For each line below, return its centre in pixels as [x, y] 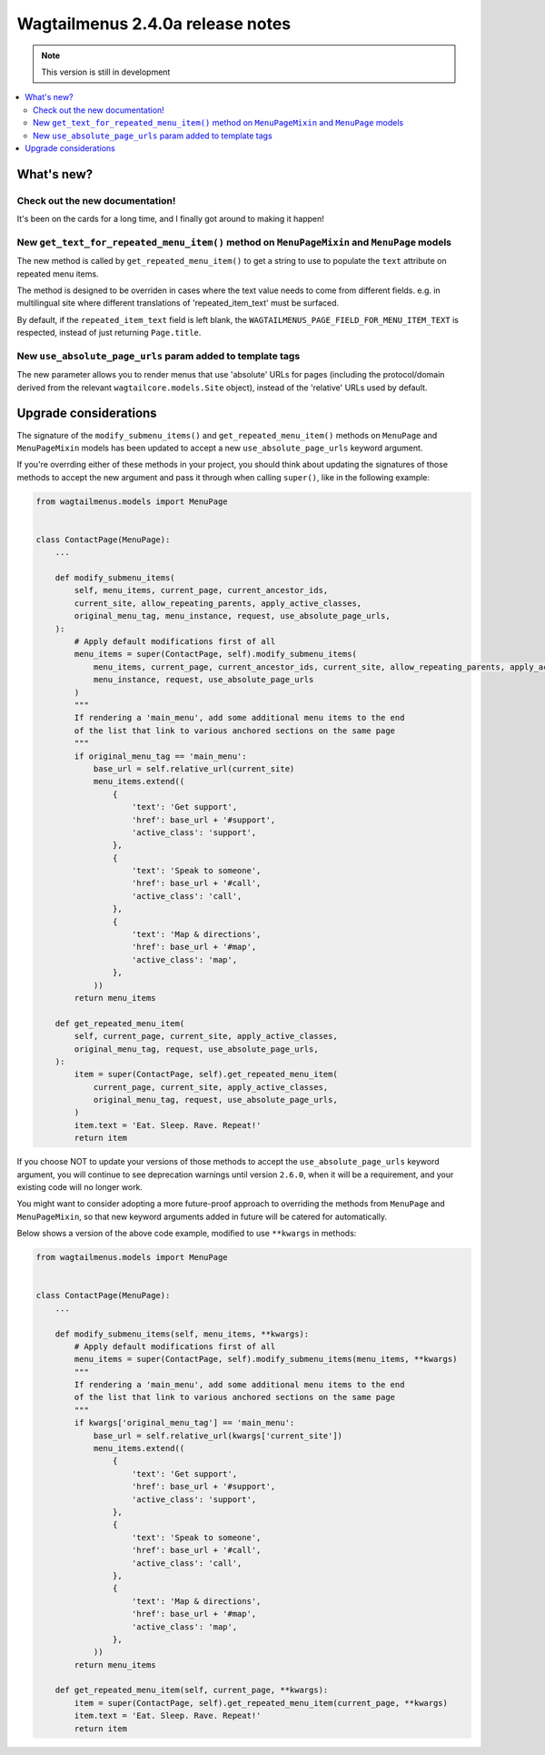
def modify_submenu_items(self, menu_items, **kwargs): [182, 1334]
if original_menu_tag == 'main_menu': [160, 756]
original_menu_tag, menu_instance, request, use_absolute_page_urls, [232, 616]
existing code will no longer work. [80, 1187]
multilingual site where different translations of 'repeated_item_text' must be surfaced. [178, 303]
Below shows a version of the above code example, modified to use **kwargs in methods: [187, 1234]
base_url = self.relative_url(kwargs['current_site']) [218, 1436]
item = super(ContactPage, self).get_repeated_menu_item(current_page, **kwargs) [261, 1703]
